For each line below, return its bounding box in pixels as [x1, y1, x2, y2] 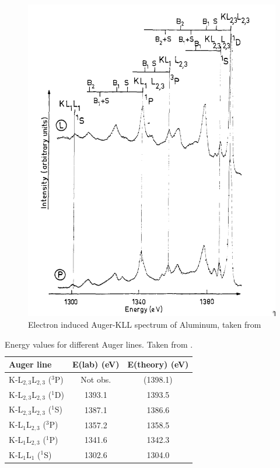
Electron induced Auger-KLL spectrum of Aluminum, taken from [28, 318, 261, 330]
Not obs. [80, 373, 111, 386]
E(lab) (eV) [72, 358, 120, 370]
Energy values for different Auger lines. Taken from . [5, 338, 193, 350]
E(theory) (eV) [127, 358, 189, 370]
